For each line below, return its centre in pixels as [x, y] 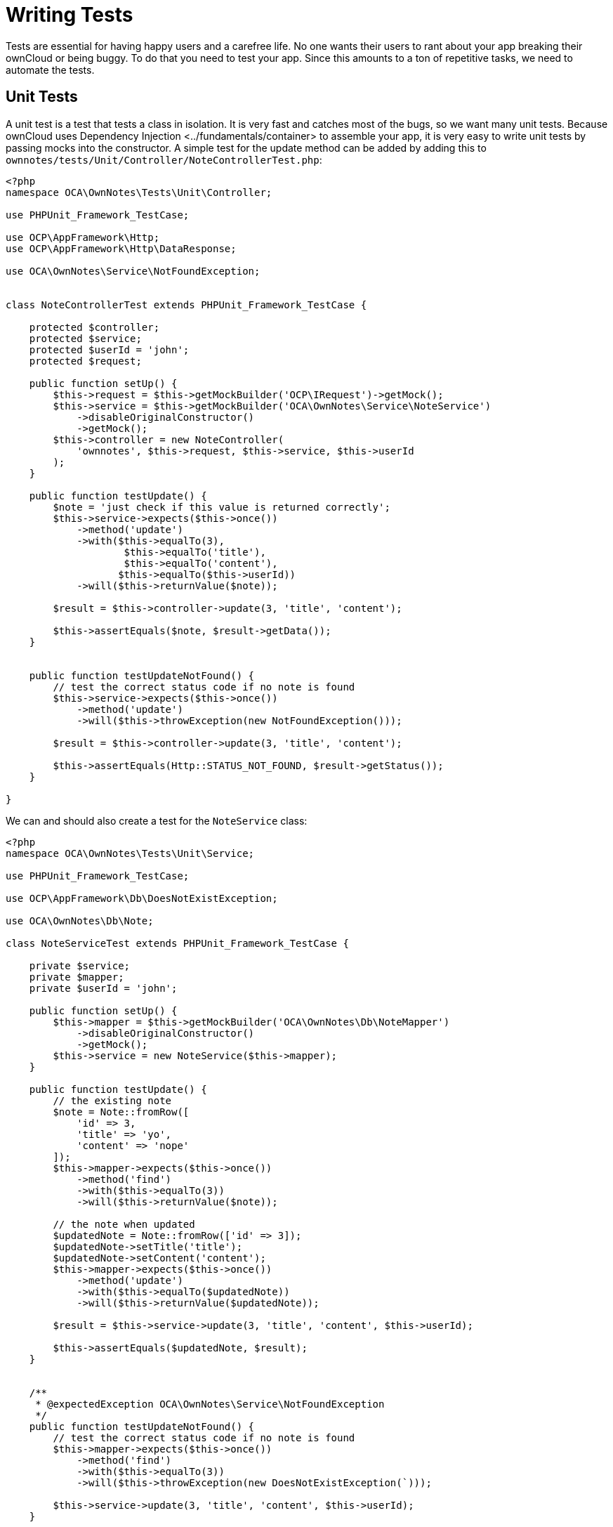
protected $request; [85, 361]
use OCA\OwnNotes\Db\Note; [80, 920]
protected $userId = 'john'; [109, 349]
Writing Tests [70, 15]
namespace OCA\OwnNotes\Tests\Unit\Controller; [139, 192]
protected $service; [85, 338]
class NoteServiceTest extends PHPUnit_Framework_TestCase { [177, 943]
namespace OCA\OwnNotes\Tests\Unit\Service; [130, 853]
